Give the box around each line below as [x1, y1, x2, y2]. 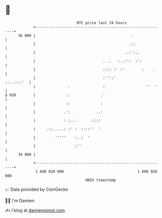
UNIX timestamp [85, 177, 116, 183]
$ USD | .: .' [5, 92, 105, 98]
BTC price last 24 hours [77, 20, 127, 25]
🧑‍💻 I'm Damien [5, 198, 35, 203]
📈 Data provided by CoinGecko [5, 186, 68, 192]
